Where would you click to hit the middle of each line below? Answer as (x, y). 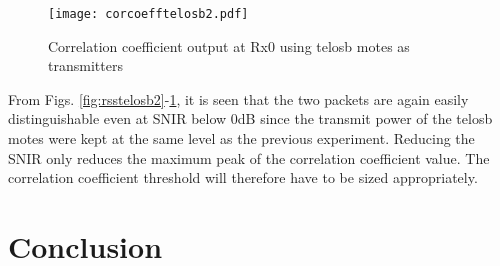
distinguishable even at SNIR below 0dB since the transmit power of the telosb (250, 118)
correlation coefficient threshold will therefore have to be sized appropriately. (243, 177)
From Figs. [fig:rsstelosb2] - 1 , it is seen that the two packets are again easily (238, 98)
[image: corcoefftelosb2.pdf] (148, 14)
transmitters (85, 65)
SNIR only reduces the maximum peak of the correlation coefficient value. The (249, 157)
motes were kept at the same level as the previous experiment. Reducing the (241, 138)
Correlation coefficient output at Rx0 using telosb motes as (229, 45)
